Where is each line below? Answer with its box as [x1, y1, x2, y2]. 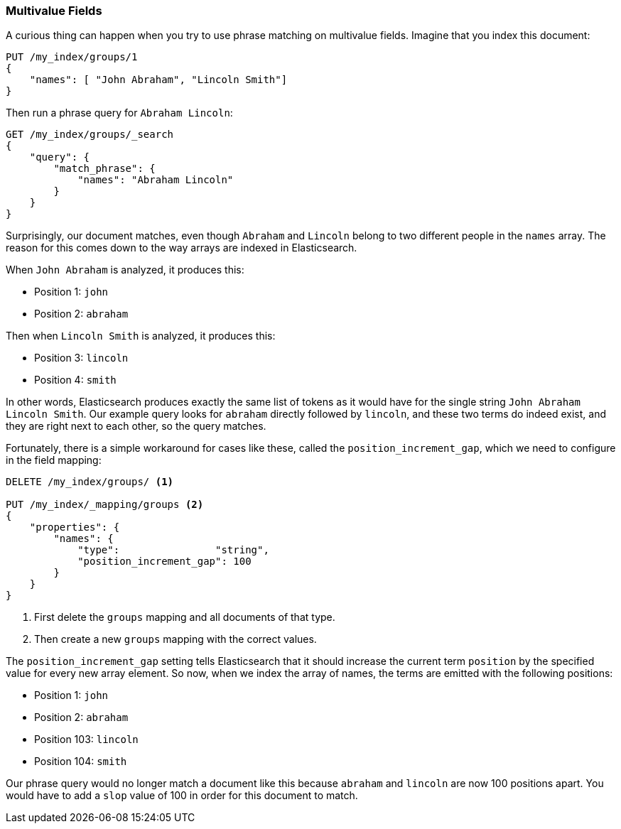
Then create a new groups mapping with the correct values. [34, 633, 317, 646]
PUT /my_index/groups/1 [6, 51, 138, 63]
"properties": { [29, 521, 120, 533]
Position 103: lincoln [34, 733, 139, 746]
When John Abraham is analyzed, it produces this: [6, 264, 244, 276]
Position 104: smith [34, 755, 127, 768]
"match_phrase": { [53, 163, 156, 175]
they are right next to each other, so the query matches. [6, 420, 266, 433]
